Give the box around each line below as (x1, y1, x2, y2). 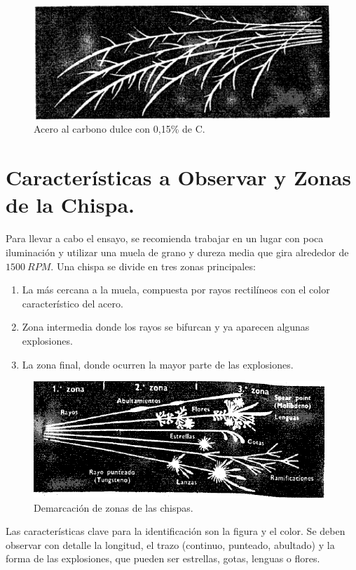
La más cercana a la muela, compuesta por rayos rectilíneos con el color (22, 282, 330, 297)
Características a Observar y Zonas (6, 163, 351, 192)
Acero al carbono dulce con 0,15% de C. (34, 121, 205, 136)
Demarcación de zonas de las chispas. (34, 500, 193, 515)
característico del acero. (22, 296, 123, 310)
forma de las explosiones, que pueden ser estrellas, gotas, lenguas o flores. (6, 551, 320, 566)
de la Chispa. (6, 190, 135, 219)
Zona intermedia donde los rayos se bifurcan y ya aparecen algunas (22, 319, 310, 334)
